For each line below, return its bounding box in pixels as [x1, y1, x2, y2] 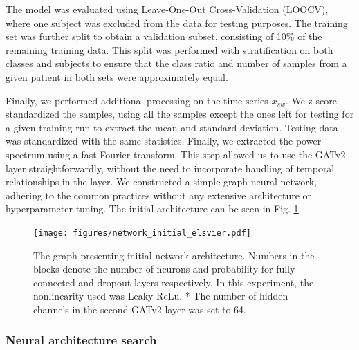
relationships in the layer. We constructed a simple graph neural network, [6, 174, 317, 189]
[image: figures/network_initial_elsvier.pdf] [33, 228, 251, 238]
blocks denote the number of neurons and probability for [33, 261, 273, 276]
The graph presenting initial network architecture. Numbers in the [33, 248, 315, 262]
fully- [276, 261, 299, 276]
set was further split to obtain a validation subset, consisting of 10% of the [6, 29, 322, 44]
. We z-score [285, 93, 337, 107]
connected [33, 275, 75, 289]
